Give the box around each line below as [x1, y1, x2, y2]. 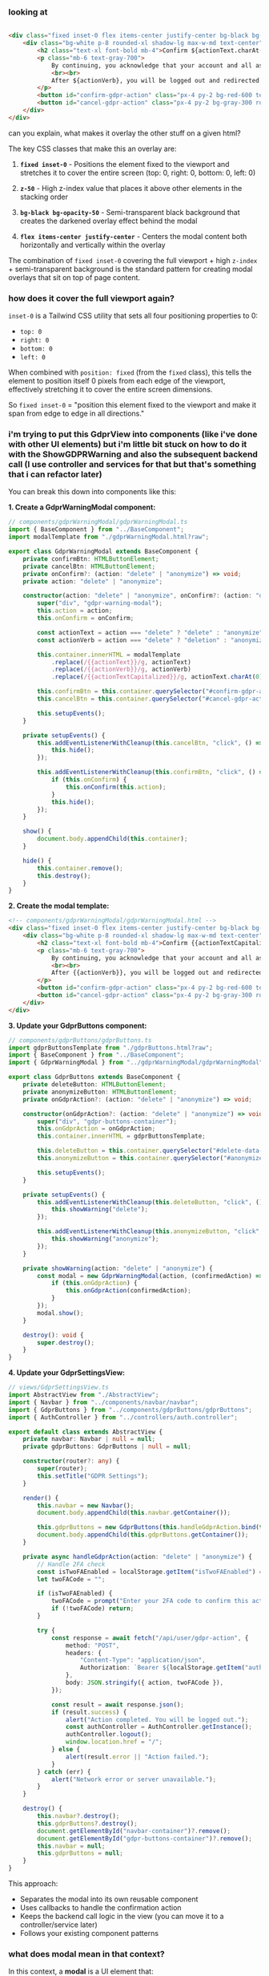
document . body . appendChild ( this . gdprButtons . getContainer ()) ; [37, 1531, 249, 1539]
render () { [22, 1494, 59, 1502]
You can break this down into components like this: [8, 487, 177, 497]
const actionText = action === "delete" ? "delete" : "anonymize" [37, 628, 263, 636]
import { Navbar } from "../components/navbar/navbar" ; [8, 1398, 199, 1406]
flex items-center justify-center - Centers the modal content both [19, 231, 247, 241]
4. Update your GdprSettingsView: [8, 1368, 126, 1378]
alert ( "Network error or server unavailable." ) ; [50, 1775, 217, 1783]
